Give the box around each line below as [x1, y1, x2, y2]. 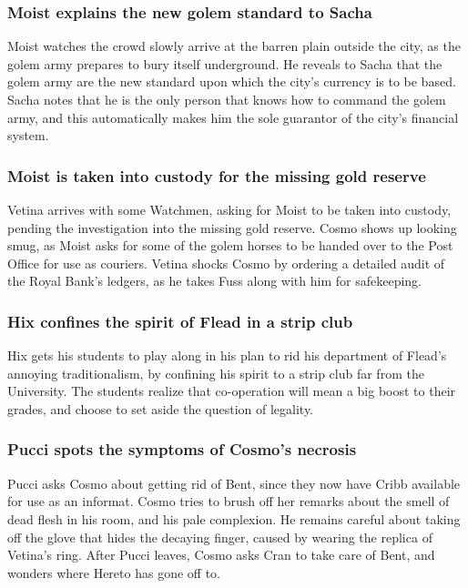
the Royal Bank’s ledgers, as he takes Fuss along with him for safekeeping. [7, 271, 422, 290]
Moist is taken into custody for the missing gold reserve [7, 164, 426, 187]
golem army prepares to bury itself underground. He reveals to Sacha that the [7, 54, 443, 73]
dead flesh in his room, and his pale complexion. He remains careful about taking [7, 509, 461, 528]
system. [7, 126, 49, 145]
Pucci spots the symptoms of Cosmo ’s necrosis [7, 438, 357, 461]
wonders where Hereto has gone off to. [7, 563, 220, 582]
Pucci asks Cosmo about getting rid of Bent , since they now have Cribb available [7, 473, 461, 492]
